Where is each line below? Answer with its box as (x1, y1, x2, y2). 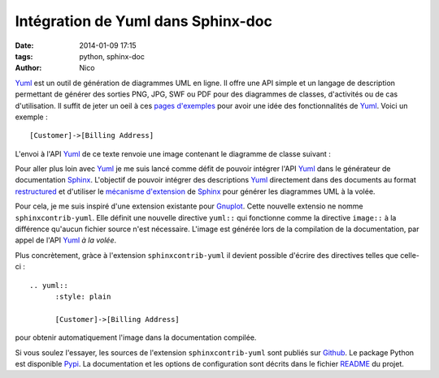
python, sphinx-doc (79, 51, 146, 61)
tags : (15, 51, 33, 61)
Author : (15, 63, 42, 73)
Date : (15, 41, 34, 50)
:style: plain (54, 292, 111, 301)
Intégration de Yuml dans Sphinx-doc (15, 12, 272, 30)
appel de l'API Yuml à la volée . (15, 235, 117, 245)
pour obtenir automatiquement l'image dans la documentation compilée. (15, 333, 257, 342)
